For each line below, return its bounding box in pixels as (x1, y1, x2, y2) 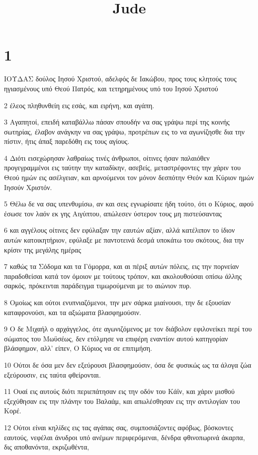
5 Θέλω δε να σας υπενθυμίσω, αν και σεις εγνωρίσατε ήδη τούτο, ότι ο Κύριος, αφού (4, 198, 254, 209)
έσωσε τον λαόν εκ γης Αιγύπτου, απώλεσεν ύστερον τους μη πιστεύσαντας (4, 208, 222, 218)
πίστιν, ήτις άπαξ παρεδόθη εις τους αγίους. (4, 136, 130, 146)
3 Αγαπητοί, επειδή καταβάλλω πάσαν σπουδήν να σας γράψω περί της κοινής (4, 117, 230, 127)
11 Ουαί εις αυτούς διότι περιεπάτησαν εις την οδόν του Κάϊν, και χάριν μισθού (4, 386, 235, 396)
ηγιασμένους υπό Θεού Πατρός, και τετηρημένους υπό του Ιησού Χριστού (4, 83, 218, 93)
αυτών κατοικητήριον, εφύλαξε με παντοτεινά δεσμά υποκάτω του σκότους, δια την (4, 235, 244, 245)
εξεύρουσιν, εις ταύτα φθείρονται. (4, 369, 101, 380)
